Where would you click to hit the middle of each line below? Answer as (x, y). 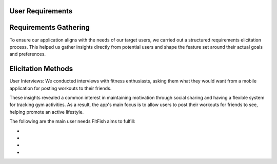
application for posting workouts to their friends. (61, 88)
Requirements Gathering (50, 27)
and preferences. (28, 54)
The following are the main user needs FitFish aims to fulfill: (72, 121)
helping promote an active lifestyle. (47, 112)
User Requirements (41, 11)
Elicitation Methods (41, 69)
